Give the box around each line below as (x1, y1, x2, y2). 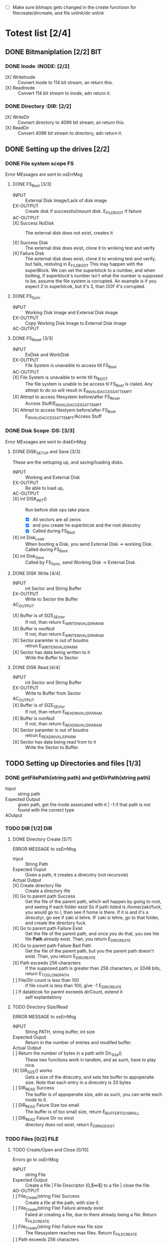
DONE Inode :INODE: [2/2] (5, 62, 70, 69)
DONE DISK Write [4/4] (12, 570, 61, 576)
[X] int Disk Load (12, 535, 44, 542)
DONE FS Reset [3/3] (12, 335, 54, 342)
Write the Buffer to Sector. (25, 654, 79, 661)
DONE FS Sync (12, 293, 41, 301)
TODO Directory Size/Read (12, 1004, 68, 1010)
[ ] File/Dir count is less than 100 (12, 977, 79, 983)
